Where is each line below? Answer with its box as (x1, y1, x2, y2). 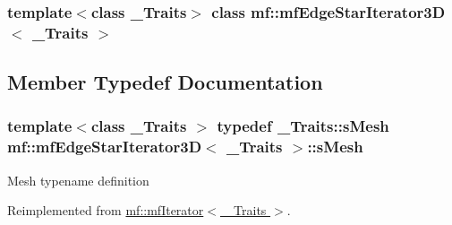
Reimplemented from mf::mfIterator (7, 201, 204, 220)
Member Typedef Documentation (7, 68, 323, 96)
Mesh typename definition (7, 170, 149, 189)
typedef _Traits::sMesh (217, 115, 389, 137)
